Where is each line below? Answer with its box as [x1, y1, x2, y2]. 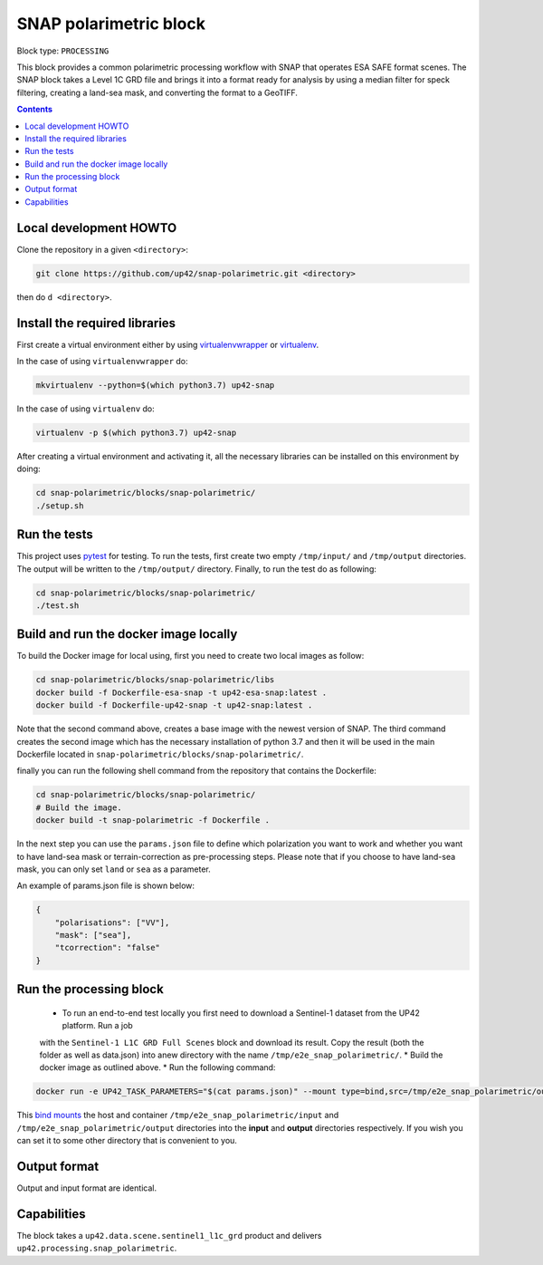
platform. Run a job [62, 1020, 133, 1031]
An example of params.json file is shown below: [16, 880, 195, 892]
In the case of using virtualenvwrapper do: [16, 356, 189, 367]
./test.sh [35, 600, 80, 611]
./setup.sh [35, 500, 84, 511]
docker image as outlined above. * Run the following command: [39, 1062, 276, 1073]
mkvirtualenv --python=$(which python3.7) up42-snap [35, 381, 275, 390]
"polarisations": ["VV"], [54, 917, 170, 928]
